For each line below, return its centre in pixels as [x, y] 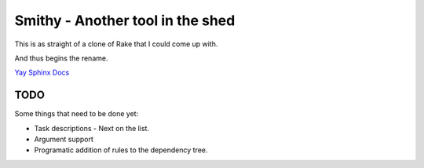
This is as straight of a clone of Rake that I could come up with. [116, 44]
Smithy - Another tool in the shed [125, 20]
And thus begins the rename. [61, 58]
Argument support [64, 139]
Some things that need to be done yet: [77, 114]
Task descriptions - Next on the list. [91, 128]
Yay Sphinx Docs [42, 73]
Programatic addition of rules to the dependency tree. [121, 150]
